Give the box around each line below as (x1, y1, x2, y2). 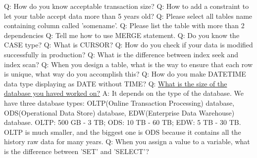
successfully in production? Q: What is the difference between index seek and (4, 49, 238, 59)
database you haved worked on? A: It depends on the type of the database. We (4, 88, 244, 98)
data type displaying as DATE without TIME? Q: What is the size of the (4, 78, 227, 88)
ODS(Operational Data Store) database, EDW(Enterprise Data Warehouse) (4, 107, 235, 118)
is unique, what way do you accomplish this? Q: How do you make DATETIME (4, 69, 246, 79)
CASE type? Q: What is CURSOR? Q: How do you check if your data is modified (4, 39, 253, 50)
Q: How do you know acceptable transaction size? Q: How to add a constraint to (4, 1, 249, 11)
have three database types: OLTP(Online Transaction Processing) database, (4, 97, 235, 108)
